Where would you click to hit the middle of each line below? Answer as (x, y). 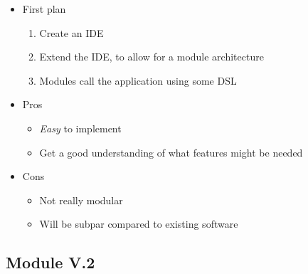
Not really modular (81, 200)
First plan (44, 9)
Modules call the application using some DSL (138, 80)
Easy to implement (80, 128)
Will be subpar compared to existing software (139, 224)
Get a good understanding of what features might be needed (171, 152)
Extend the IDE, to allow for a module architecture (152, 57)
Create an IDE (71, 32)
